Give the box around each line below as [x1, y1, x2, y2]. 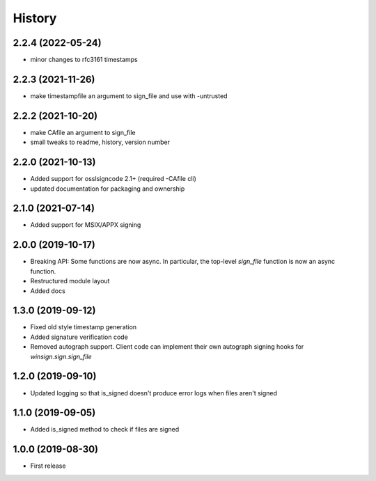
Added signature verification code [30, 333, 128, 341]
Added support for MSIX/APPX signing [30, 221, 141, 229]
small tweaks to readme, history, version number [30, 138, 171, 146]
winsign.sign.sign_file [30, 352, 92, 361]
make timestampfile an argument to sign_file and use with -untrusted [30, 91, 228, 100]
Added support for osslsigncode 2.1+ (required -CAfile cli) [30, 175, 196, 183]
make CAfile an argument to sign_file [30, 128, 136, 136]
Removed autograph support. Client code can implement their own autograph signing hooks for [30, 342, 304, 351]
